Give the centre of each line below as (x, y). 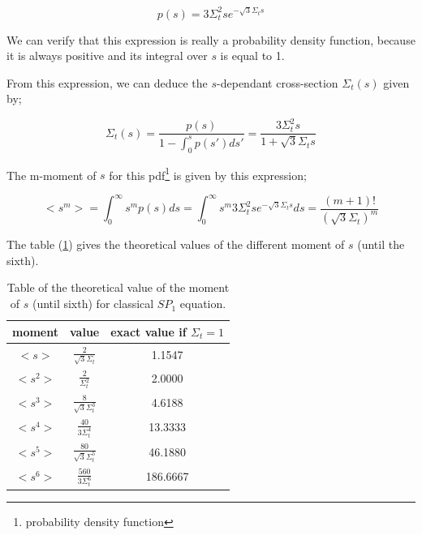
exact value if (149, 331)
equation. (203, 304)
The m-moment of (52, 175)
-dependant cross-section (278, 82)
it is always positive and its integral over (107, 56)
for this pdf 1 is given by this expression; (208, 173)
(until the (381, 244)
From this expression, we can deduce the (107, 82)
